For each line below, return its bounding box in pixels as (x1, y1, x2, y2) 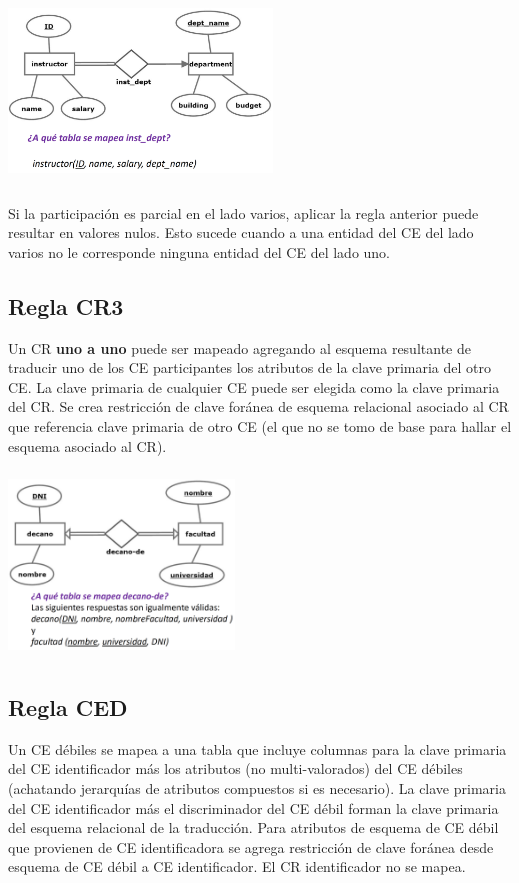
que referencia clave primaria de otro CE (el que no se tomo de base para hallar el (8, 415, 512, 436)
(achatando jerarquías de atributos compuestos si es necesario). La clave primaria (8, 778, 506, 799)
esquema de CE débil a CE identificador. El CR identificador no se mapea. (8, 856, 466, 877)
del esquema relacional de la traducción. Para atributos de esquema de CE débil (8, 817, 499, 838)
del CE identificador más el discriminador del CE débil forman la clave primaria (8, 797, 499, 818)
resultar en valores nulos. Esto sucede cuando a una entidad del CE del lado (8, 222, 474, 243)
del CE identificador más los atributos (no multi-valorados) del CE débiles (8, 758, 463, 779)
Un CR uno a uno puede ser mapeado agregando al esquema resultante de (8, 337, 471, 358)
